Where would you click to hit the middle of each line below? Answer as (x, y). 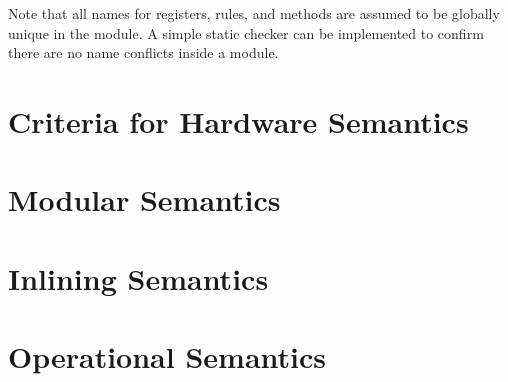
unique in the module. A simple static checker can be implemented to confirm (246, 32)
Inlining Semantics (138, 277)
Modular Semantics (144, 199)
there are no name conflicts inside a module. (143, 52)
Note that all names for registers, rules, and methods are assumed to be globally (254, 13)
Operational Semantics (167, 356)
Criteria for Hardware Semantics (238, 120)
